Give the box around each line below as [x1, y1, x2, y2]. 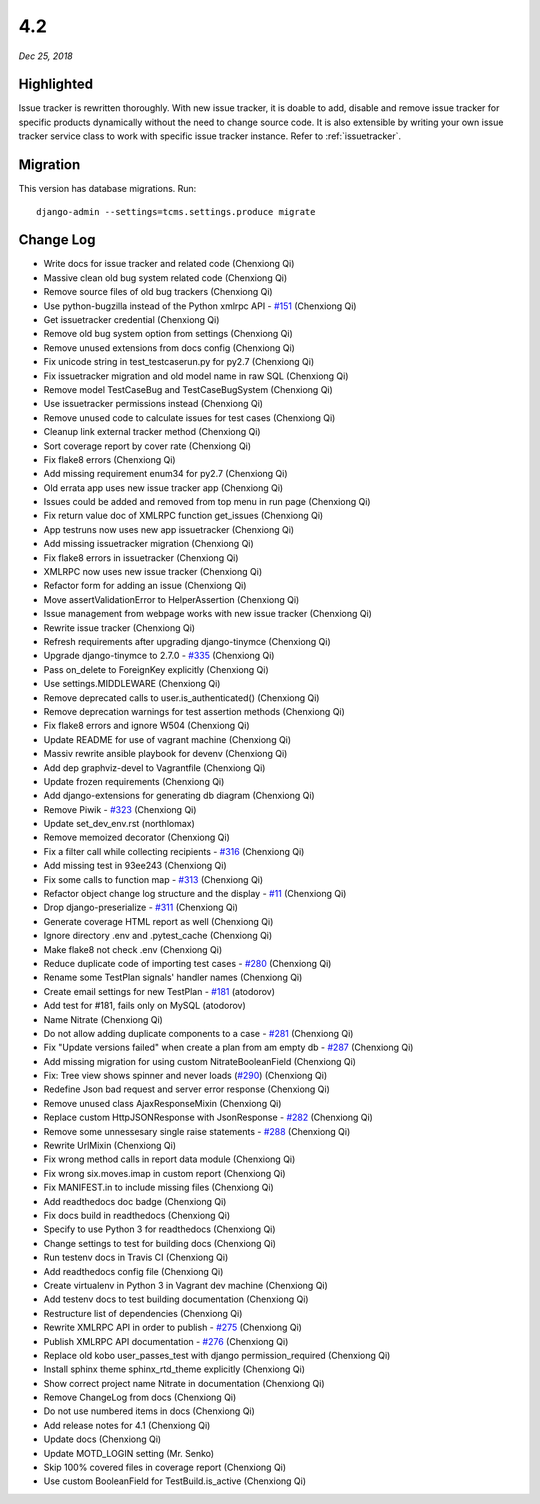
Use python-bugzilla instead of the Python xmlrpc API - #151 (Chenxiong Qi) [43, 300, 357, 312]
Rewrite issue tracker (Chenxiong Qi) [43, 621, 195, 634]
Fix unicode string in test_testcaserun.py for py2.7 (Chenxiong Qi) [43, 356, 315, 368]
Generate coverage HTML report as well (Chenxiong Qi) [43, 915, 274, 927]
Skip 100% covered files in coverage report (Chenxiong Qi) [43, 1461, 287, 1474]
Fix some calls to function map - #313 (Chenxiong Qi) [43, 873, 264, 885]
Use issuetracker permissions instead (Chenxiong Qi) [43, 398, 264, 410]
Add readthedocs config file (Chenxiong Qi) [43, 1265, 224, 1277]
